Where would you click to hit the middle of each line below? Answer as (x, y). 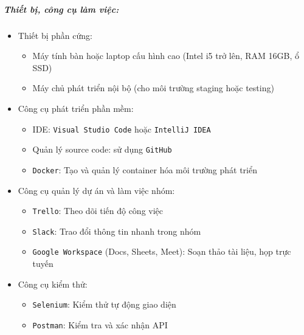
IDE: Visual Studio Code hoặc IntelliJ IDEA (122, 129)
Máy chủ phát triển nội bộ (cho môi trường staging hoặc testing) (153, 88)
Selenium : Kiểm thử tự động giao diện (104, 304)
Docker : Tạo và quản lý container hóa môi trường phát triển (145, 169)
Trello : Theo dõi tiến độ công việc (98, 211)
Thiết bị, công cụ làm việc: (61, 9)
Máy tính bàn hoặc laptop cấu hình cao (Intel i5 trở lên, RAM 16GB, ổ (166, 56)
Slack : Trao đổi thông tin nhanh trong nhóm (117, 231)
